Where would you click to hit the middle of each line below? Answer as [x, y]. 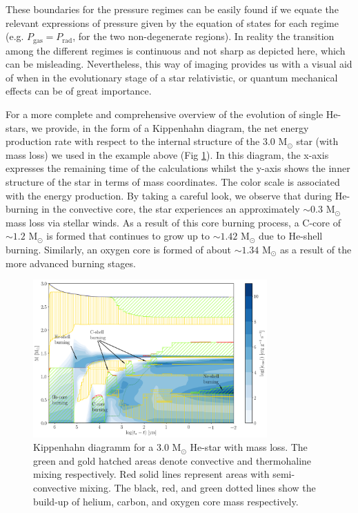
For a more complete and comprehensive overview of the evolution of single [165, 114]
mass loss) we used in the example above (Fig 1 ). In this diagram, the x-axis [167, 154]
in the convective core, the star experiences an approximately [171, 209]
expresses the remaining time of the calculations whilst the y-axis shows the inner [178, 168]
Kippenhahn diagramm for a [93, 447]
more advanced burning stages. [71, 263]
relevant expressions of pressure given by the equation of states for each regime [172, 22]
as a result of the [316, 249]
